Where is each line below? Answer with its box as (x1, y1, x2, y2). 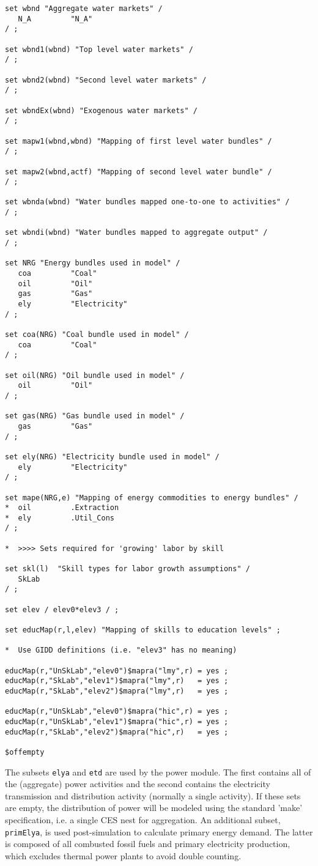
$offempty (5, 747, 45, 757)
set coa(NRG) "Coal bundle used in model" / (5, 330, 189, 339)
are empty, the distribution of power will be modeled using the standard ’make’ (5, 801, 303, 814)
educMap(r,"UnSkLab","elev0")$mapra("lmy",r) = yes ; (5, 666, 229, 675)
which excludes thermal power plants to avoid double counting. (5, 849, 242, 862)
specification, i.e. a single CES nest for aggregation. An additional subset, (5, 813, 281, 826)
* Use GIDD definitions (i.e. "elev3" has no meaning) (5, 646, 237, 655)
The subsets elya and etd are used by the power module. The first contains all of (5, 765, 311, 778)
